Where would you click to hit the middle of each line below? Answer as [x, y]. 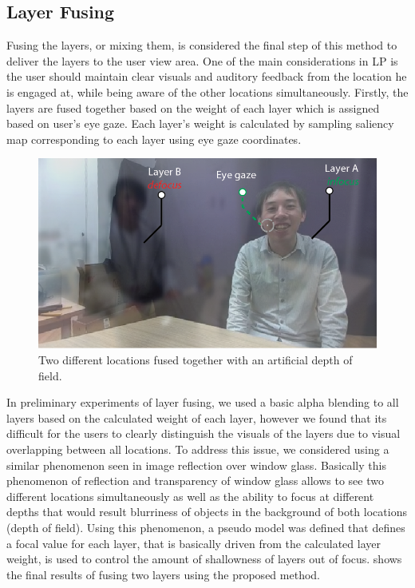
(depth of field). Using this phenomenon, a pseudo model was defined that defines [206, 527]
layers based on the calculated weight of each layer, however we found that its [197, 417]
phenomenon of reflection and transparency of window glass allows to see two [195, 481]
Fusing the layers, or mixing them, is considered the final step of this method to [202, 45]
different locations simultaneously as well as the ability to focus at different [190, 496]
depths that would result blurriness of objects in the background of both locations [207, 512]
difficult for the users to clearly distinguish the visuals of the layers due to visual [204, 433]
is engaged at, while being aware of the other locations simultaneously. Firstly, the [207, 91]
